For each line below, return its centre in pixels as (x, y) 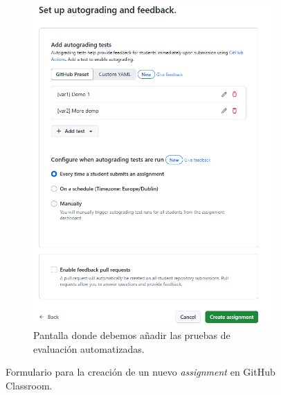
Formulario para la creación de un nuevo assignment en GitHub (140, 372)
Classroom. (29, 385)
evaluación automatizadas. (89, 348)
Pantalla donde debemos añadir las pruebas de (132, 335)
